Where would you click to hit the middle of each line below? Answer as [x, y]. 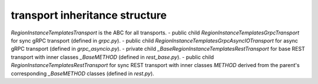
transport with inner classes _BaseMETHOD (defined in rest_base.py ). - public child [112, 57]
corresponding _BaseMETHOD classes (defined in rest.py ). [82, 73]
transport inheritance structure [89, 15]
